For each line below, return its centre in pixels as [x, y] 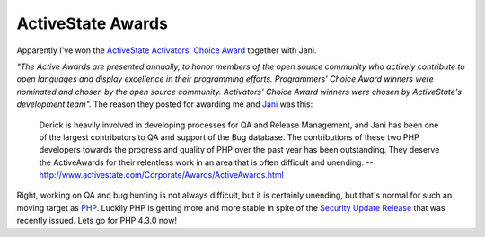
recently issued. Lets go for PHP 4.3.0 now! [97, 221]
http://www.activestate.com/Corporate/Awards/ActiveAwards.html [162, 175]
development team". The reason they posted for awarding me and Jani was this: [165, 104]
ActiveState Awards [92, 23]
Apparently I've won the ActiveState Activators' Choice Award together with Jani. [167, 50]
